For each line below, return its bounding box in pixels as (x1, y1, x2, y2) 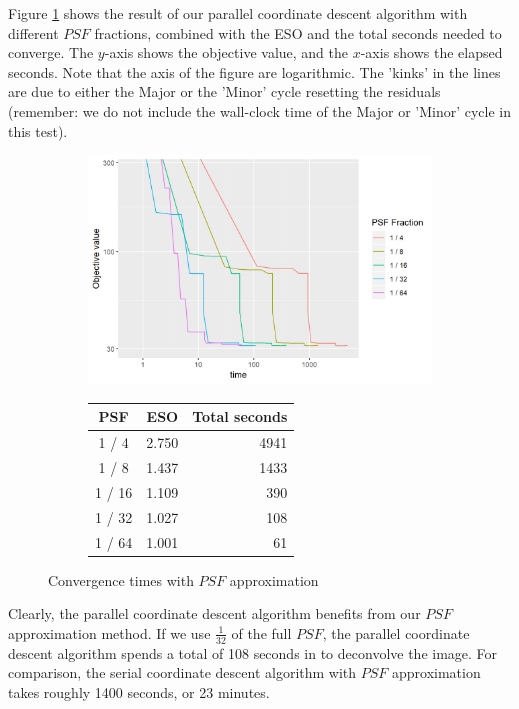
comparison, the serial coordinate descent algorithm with (8, 662, 357, 683)
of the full (231, 622, 292, 643)
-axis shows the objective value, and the (104, 42, 348, 63)
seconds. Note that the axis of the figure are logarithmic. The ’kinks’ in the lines (8, 61, 501, 82)
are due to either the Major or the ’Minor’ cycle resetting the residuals (8, 81, 441, 102)
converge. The (8, 42, 94, 63)
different (8, 22, 59, 43)
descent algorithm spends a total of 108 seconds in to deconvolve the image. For (8, 642, 498, 663)
